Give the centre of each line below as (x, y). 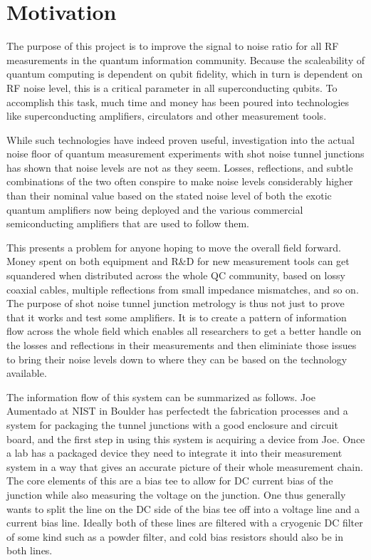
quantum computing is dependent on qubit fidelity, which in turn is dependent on (184, 74)
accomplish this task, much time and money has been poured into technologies (178, 102)
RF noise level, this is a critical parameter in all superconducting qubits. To (172, 87)
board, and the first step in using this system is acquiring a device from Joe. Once (186, 439)
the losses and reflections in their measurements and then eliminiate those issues (182, 345)
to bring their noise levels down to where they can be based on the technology (177, 359)
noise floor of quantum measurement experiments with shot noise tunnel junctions (185, 154)
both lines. (30, 550)
